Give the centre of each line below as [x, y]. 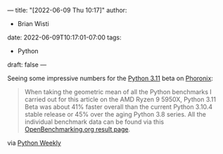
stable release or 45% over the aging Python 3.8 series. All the [115, 114]
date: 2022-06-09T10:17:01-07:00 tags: [64, 37]
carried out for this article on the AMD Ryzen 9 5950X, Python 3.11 [120, 99]
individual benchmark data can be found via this [94, 122]
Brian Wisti [33, 24]
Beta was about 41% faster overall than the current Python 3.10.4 [119, 107]
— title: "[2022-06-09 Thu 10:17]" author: [67, 10]
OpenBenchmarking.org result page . [77, 129]
